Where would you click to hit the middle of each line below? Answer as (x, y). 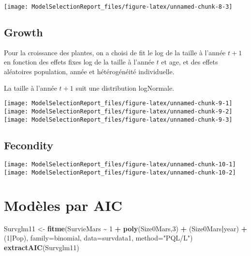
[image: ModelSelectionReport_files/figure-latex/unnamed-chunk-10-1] (120, 165)
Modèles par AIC (63, 205)
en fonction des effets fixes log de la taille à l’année (79, 62)
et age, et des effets (190, 62)
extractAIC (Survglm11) (42, 248)
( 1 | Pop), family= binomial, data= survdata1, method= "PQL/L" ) (98, 238)
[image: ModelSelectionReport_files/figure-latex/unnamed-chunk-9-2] (118, 111)
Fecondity (29, 145)
